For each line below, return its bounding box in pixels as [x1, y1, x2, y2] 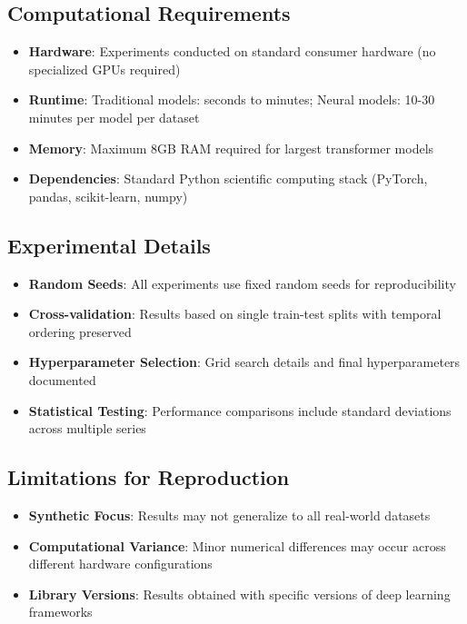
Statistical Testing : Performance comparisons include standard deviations [28, 401, 452, 420]
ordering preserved [28, 322, 132, 341]
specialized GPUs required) [28, 59, 181, 78]
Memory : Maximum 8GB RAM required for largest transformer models [28, 138, 434, 157]
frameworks [28, 602, 93, 621]
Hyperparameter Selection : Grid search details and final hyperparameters [28, 352, 461, 371]
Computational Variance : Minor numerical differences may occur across [28, 536, 446, 555]
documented [28, 370, 96, 389]
